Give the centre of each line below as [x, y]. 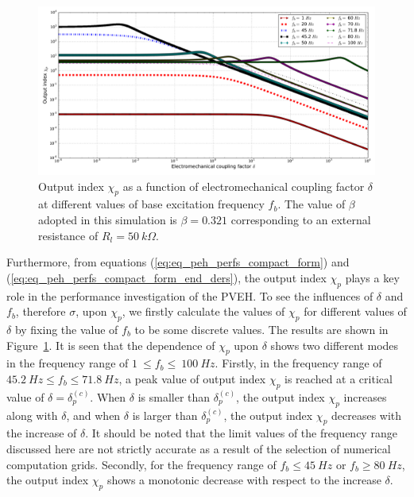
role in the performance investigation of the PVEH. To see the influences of [190, 295]
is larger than [165, 415]
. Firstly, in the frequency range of [298, 363]
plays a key [372, 277]
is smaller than [174, 396]
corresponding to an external [301, 219]
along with [32, 415]
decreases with [367, 415]
